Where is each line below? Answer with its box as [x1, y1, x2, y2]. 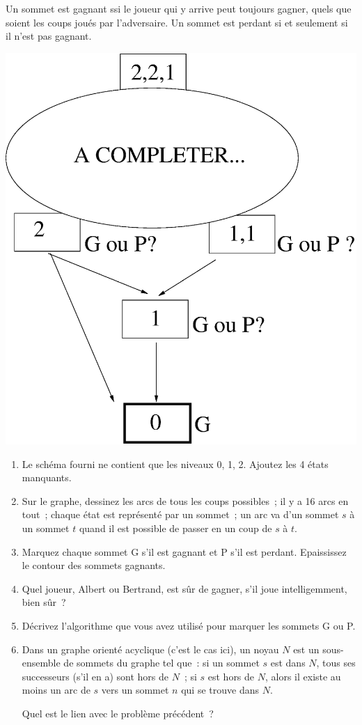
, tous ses [316, 655, 356, 670]
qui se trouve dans [181, 683, 259, 697]
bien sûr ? [22, 595, 66, 609]
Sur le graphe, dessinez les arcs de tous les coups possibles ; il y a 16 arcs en [22, 493, 349, 508]
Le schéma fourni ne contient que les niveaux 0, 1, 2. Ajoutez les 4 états [22, 456, 329, 471]
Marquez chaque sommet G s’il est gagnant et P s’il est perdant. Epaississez [22, 544, 347, 559]
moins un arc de [22, 683, 90, 697]
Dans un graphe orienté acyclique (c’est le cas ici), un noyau [22, 641, 279, 656]
